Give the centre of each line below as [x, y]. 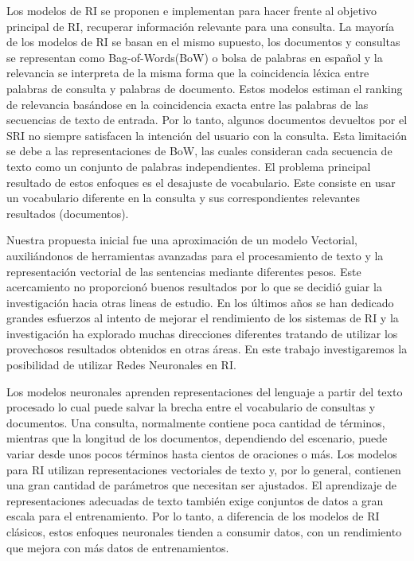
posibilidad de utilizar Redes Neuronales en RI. [121, 365]
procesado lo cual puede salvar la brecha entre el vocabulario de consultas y [191, 407]
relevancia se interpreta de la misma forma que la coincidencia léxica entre [188, 73]
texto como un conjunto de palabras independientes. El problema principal [189, 166]
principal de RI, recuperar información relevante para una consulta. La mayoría [200, 26]
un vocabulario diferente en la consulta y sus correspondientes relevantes [183, 198]
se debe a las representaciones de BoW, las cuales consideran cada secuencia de [199, 151]
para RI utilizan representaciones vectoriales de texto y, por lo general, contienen [204, 469]
